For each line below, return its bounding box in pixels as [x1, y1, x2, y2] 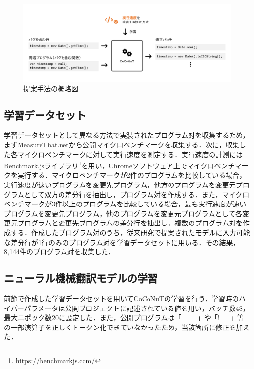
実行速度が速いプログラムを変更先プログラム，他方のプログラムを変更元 [4, 180, 236, 190]
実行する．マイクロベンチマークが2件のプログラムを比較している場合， [17, 170, 246, 180]
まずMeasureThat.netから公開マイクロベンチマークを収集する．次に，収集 [4, 139, 239, 149]
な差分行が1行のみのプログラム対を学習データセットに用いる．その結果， [4, 237, 240, 247]
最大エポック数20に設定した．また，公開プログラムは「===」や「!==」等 [4, 312, 244, 323]
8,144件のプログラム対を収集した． [4, 246, 115, 257]
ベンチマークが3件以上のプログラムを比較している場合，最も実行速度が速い [4, 199, 247, 209]
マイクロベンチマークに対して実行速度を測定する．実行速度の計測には [17, 149, 243, 159]
